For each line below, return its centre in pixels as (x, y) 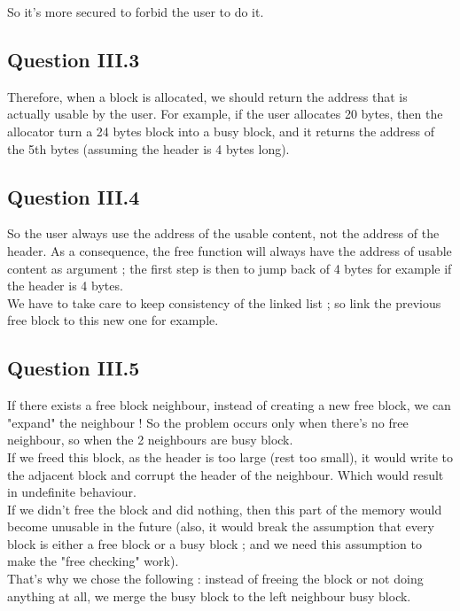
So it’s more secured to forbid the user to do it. (136, 12)
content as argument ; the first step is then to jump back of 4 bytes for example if (230, 268)
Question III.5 (74, 368)
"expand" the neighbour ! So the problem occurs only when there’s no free (208, 422)
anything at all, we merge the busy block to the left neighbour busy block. (209, 596)
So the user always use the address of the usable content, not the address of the (223, 233)
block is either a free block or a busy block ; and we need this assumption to (214, 543)
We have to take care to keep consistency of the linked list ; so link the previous (224, 302)
